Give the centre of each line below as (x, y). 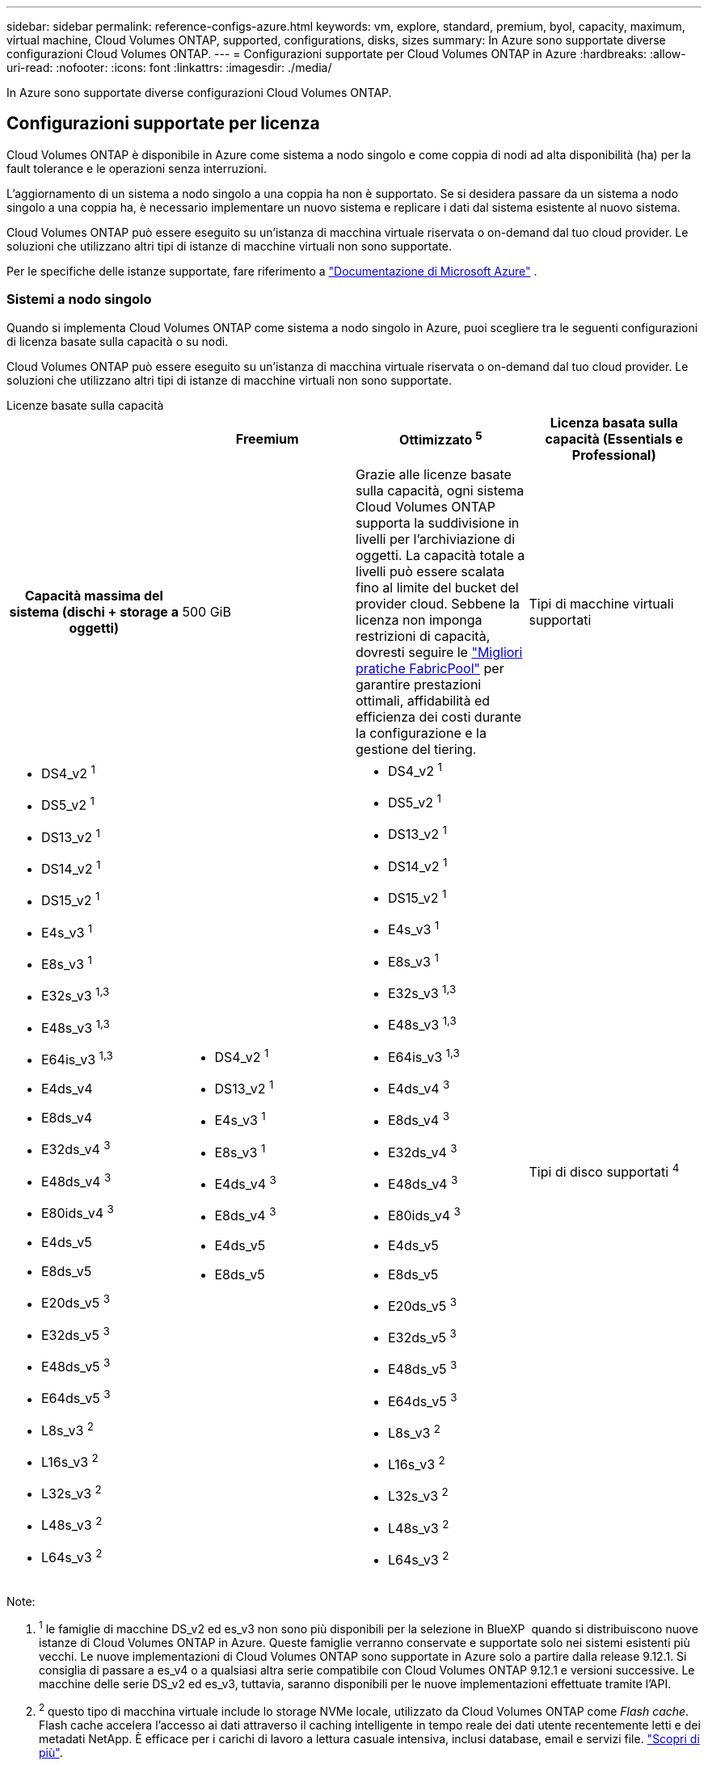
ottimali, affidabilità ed (423, 700)
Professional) (614, 455)
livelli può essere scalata (430, 571)
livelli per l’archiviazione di (435, 539)
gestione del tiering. (416, 749)
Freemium (267, 438)
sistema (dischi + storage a (94, 611)
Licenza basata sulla (614, 422)
